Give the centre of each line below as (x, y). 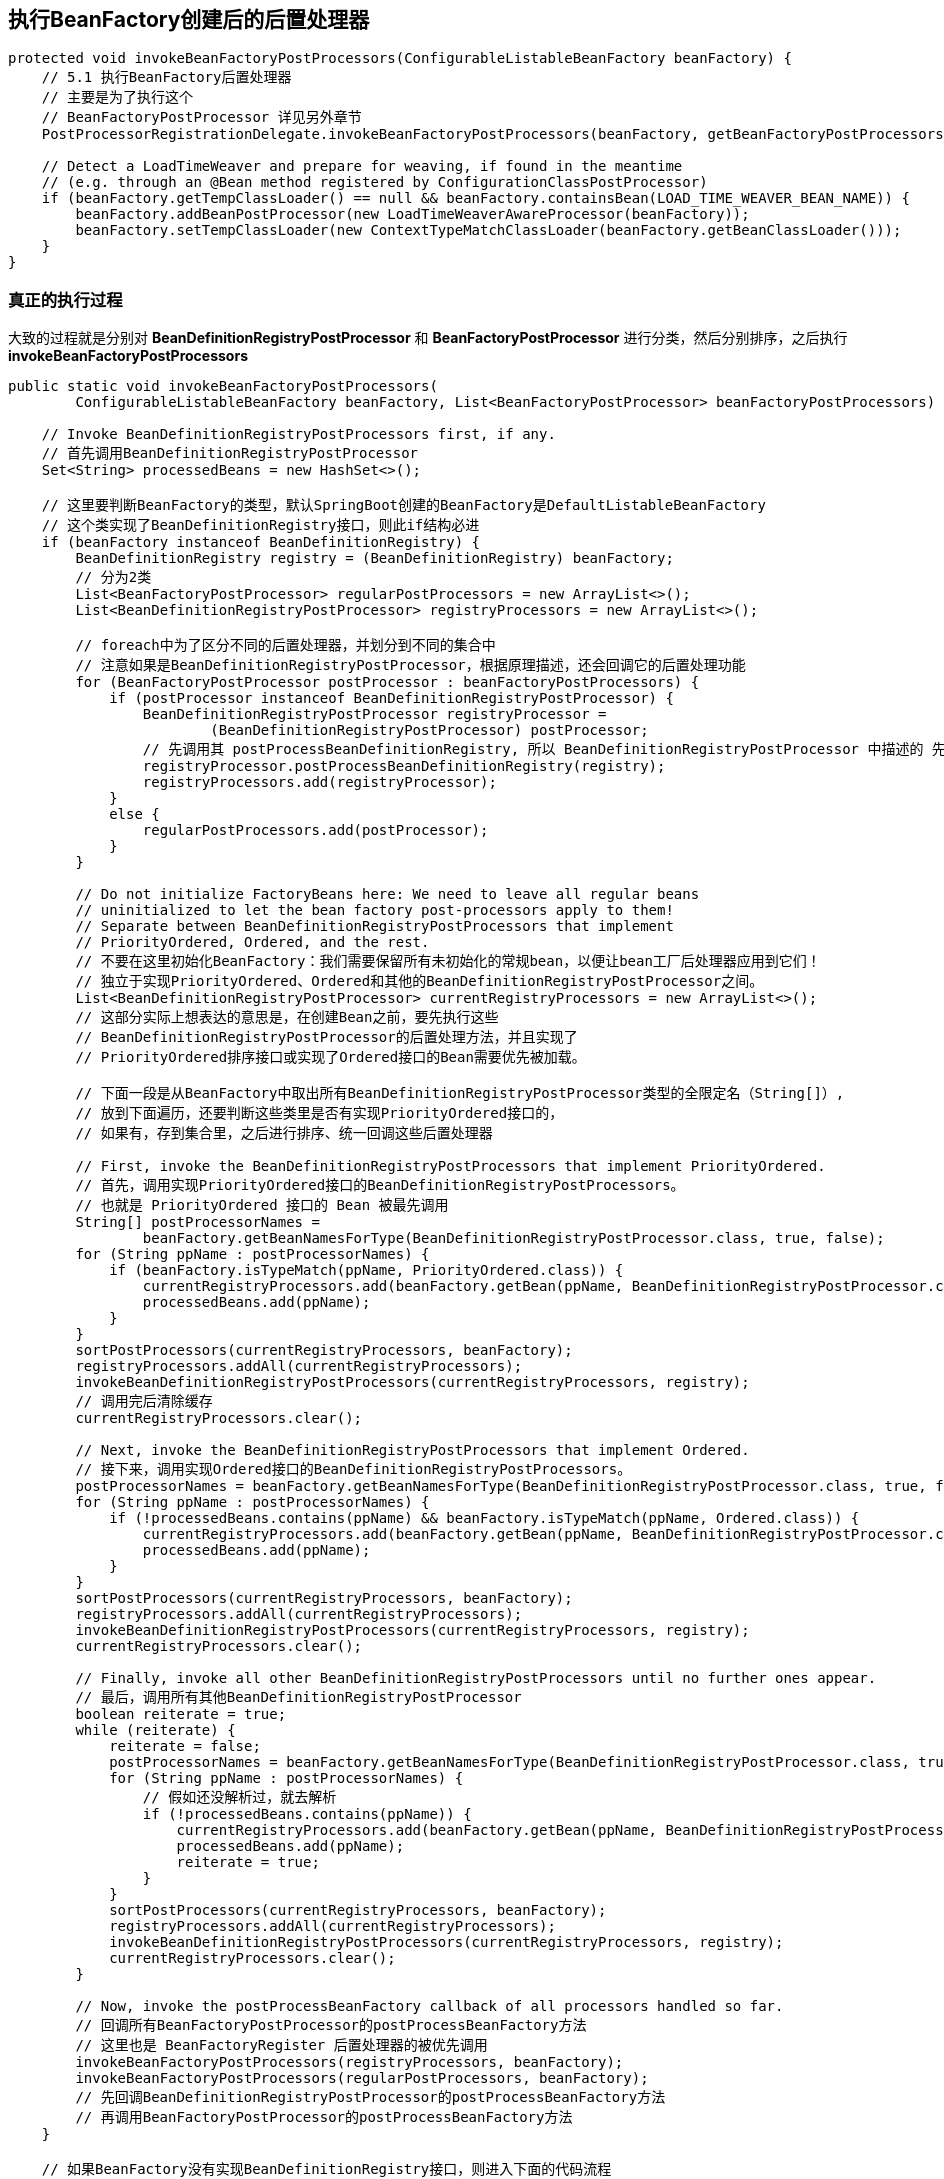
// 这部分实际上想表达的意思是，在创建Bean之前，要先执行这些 (287, 1017)
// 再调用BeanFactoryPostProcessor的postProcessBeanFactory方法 (324, 2117)
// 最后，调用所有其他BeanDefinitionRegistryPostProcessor (298, 1697)
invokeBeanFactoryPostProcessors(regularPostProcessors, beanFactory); (362, 2078)
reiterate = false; (185, 1746)
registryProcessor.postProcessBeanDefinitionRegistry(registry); (404, 766)
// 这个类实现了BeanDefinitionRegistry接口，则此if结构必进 (260, 525)
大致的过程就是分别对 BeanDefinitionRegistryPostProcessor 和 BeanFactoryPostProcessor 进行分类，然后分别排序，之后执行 (428, 338)
